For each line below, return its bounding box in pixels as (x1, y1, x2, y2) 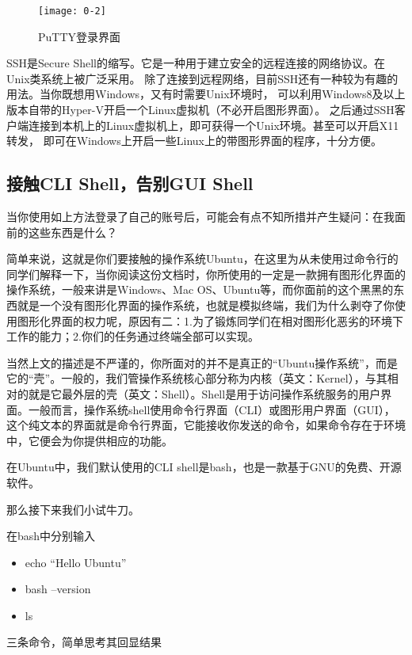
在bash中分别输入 (6, 527, 96, 544)
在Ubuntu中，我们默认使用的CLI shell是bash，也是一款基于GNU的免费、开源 (6, 459, 402, 475)
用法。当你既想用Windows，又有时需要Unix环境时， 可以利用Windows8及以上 (6, 86, 406, 102)
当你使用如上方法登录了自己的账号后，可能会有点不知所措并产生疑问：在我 (6, 208, 395, 225)
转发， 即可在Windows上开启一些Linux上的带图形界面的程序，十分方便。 (6, 132, 382, 149)
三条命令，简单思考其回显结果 (6, 634, 162, 650)
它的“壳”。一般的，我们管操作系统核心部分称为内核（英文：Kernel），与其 (6, 370, 387, 387)
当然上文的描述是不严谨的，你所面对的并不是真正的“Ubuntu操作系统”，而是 (6, 354, 398, 371)
